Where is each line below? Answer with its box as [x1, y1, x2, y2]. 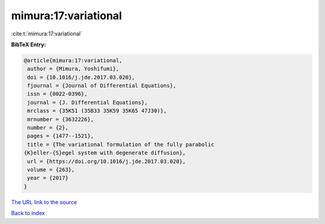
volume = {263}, [27, 166, 75, 173]
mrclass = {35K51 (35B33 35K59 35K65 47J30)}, [27, 107, 167, 114]
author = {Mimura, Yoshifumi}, [27, 65, 120, 72]
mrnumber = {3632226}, [27, 116, 94, 123]
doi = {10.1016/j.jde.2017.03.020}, [27, 74, 135, 80]
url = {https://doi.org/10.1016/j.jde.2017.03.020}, [27, 158, 186, 165]
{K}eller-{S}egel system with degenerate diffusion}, [23, 150, 186, 156]
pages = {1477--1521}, [27, 133, 94, 139]
